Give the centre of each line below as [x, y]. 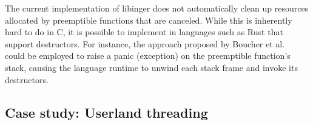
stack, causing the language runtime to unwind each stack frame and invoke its [151, 67]
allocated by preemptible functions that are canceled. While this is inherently [149, 20]
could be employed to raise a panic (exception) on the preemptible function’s [148, 56]
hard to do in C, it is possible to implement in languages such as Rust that [144, 32]
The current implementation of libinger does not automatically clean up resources [157, 8]
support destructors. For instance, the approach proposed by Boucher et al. [145, 43]
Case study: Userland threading [106, 112]
